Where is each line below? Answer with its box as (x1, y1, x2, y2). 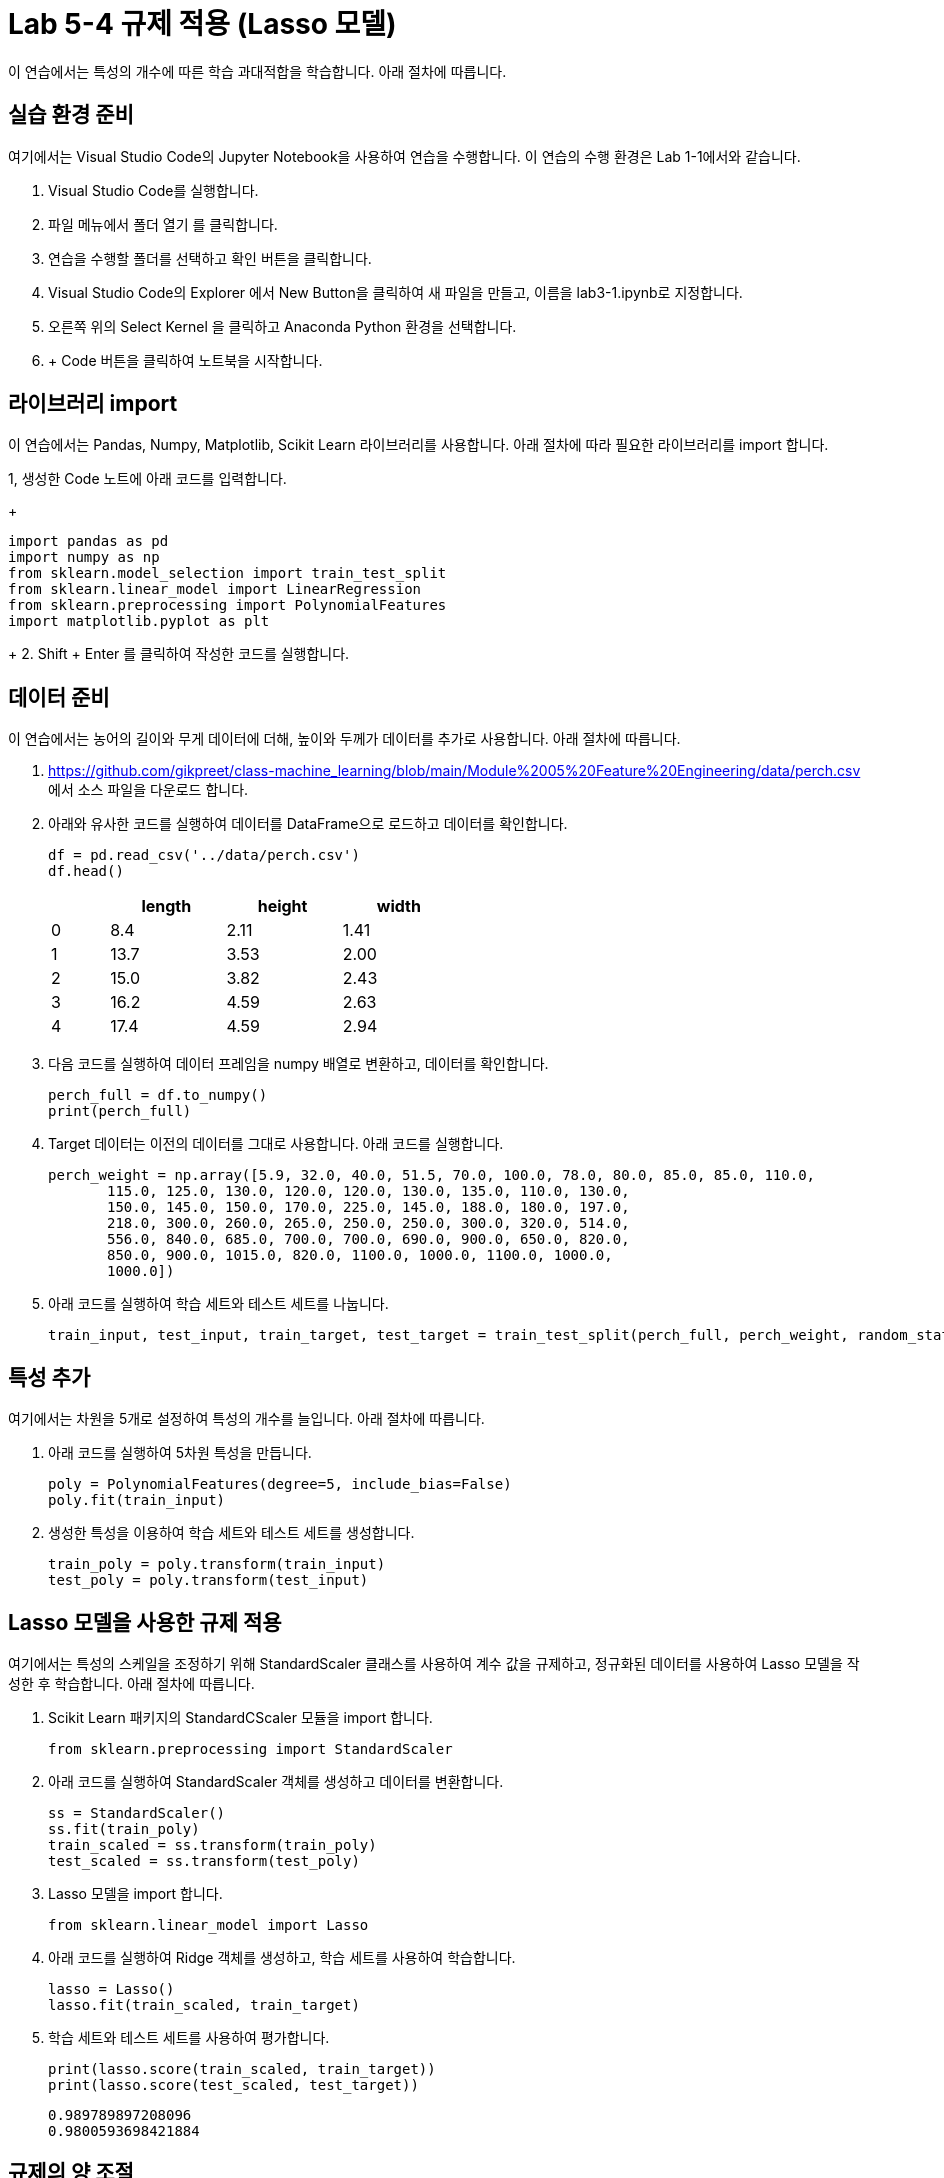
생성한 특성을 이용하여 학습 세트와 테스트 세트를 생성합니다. (48, 1524, 415, 1542)
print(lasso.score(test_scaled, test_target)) (48, 2076, 419, 2093)
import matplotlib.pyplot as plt (8, 613, 270, 630)
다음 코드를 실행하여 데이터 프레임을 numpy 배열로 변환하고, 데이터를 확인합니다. (48, 1055, 549, 1073)
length (141, 896, 192, 917)
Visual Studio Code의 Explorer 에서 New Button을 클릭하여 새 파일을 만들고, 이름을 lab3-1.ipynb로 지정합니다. (48, 283, 743, 301)
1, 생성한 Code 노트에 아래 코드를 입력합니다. (8, 470, 287, 488)
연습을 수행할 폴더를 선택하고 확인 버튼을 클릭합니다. (48, 249, 372, 267)
